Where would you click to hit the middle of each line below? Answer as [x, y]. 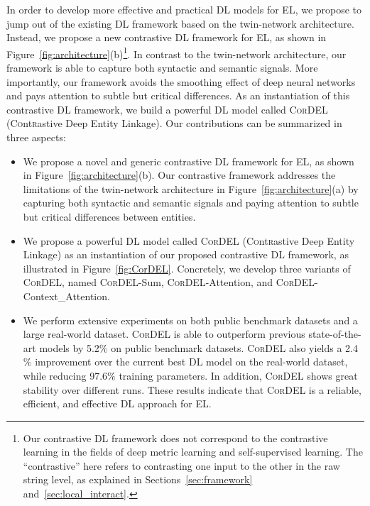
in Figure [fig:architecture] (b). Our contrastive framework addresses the [179, 175]
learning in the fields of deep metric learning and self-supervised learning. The [193, 452]
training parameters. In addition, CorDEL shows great [238, 375]
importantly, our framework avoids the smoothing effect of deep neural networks [181, 81]
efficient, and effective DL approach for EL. [117, 403]
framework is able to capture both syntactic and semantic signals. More [162, 68]
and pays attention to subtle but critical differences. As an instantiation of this [178, 95]
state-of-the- [335, 334]
